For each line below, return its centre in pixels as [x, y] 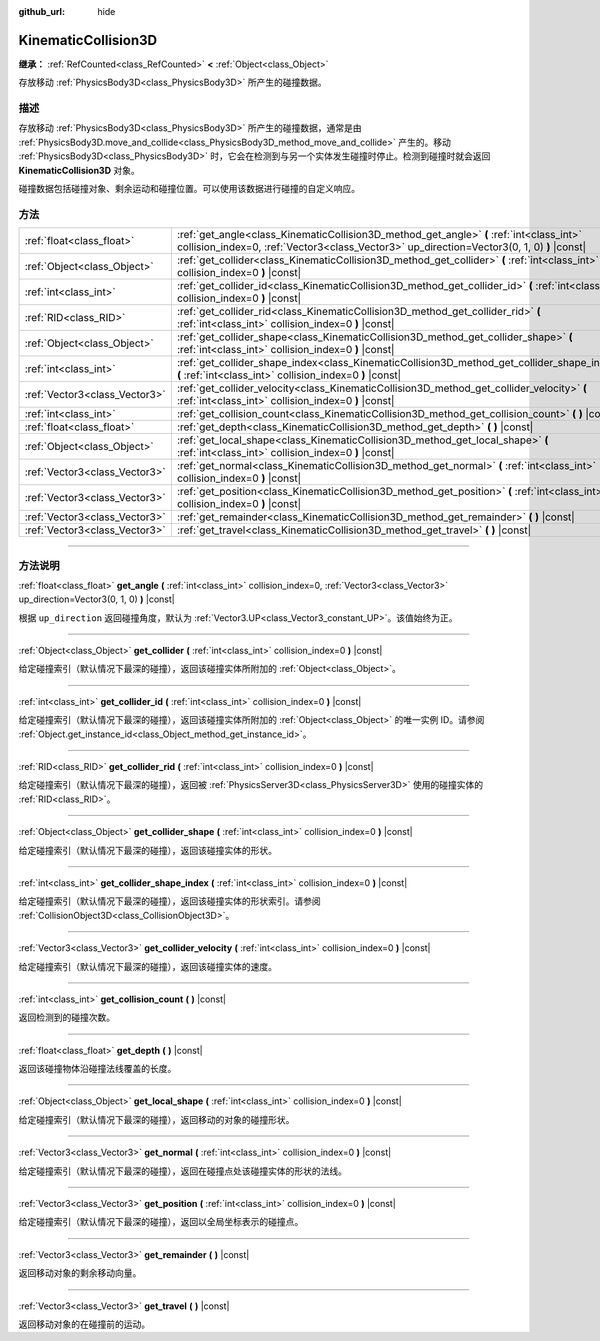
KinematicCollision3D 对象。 [79, 170]
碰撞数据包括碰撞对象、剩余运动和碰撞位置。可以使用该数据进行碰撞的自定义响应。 [189, 188]
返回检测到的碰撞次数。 [66, 1017]
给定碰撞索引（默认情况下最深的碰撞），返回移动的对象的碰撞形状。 [156, 1119]
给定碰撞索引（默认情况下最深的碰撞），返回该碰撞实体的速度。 [147, 966]
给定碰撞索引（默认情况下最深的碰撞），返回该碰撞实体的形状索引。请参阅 [169, 901]
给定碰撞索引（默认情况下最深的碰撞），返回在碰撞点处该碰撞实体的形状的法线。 [182, 1171]
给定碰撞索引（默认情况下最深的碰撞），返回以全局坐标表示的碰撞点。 [161, 1222]
